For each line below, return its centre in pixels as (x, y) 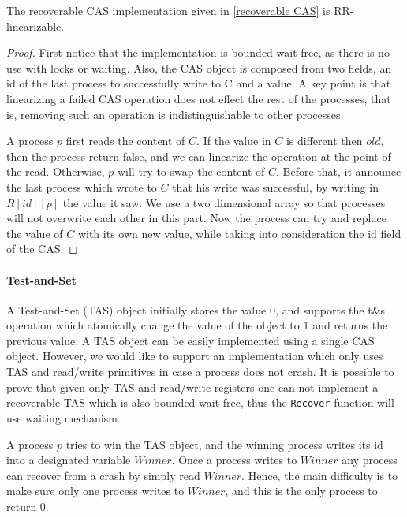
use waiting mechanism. (63, 417)
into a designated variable (69, 460)
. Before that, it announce (339, 171)
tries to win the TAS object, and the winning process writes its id (224, 444)
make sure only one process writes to (95, 491)
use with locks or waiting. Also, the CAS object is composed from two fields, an (199, 67)
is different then (324, 141)
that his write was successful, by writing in (275, 186)
